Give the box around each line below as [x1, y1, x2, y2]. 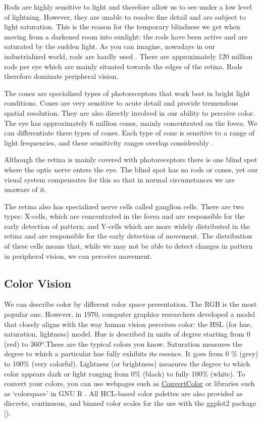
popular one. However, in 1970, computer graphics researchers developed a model [4, 309, 255, 319]
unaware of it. [4, 184, 47, 195]
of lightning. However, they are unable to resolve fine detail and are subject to [4, 11, 246, 22]
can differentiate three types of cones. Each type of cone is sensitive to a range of [4, 127, 255, 138]
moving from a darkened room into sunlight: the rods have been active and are [4, 31, 248, 41]
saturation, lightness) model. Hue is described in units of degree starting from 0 [4, 329, 250, 339]
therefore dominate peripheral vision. [4, 71, 119, 81]
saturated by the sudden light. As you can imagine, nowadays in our [4, 41, 216, 52]
